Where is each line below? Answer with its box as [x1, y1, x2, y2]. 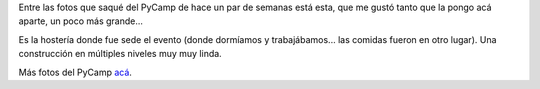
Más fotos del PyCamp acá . [18, 66, 132, 78]
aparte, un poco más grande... [18, 15, 144, 27]
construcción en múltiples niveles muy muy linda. [18, 48, 222, 60]
